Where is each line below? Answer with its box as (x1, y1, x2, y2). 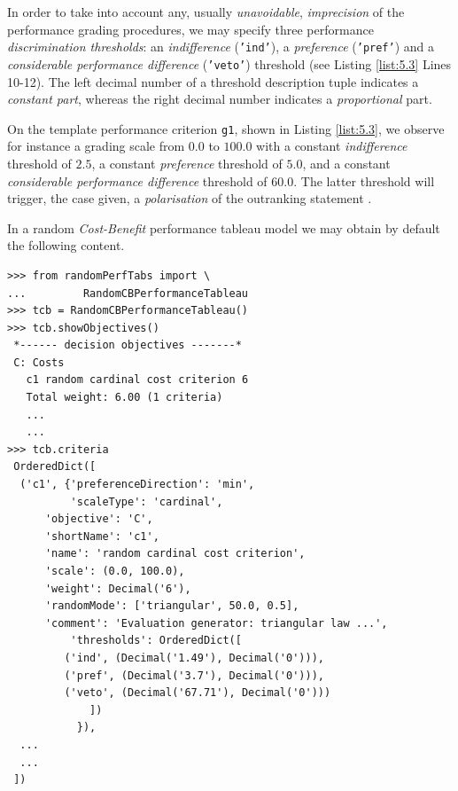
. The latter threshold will (293, 171, 435, 190)
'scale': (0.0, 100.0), (44, 565, 185, 577)
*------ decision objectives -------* (13, 339, 242, 352)
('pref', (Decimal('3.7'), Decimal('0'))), (64, 669, 324, 682)
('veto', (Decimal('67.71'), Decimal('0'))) (64, 686, 331, 700)
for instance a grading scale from (7, 137, 185, 155)
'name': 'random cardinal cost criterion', (44, 547, 306, 560)
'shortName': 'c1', (44, 529, 159, 543)
